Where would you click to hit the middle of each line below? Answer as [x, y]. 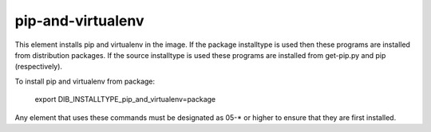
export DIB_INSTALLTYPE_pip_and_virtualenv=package [125, 99]
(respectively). [39, 67]
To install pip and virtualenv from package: [85, 81]
